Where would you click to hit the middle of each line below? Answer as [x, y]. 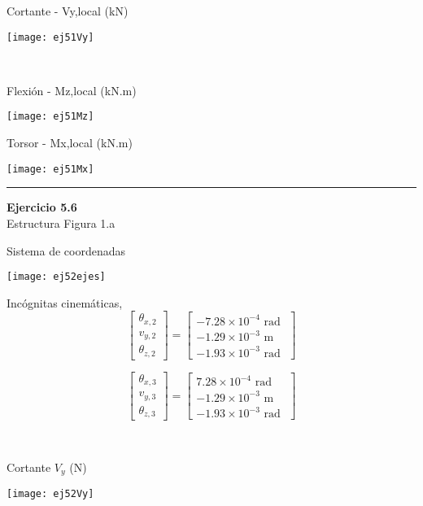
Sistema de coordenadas [66, 250]
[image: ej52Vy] [50, 494]
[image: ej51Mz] [50, 117]
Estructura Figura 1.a [61, 222]
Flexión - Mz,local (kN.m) [72, 90]
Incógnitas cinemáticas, [65, 302]
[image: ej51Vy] [50, 37]
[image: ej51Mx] [50, 169]
